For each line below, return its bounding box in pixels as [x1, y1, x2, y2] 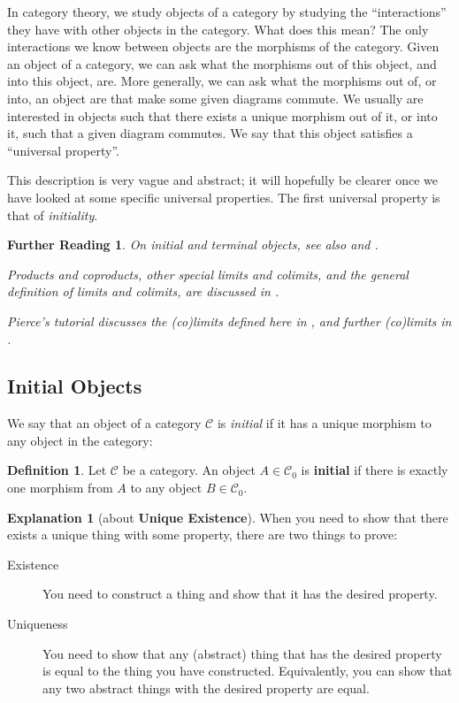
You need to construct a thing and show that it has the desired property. [42, 585, 438, 603]
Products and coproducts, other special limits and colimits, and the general [7, 264, 409, 283]
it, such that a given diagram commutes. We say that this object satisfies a [7, 124, 413, 142]
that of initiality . [7, 205, 98, 224]
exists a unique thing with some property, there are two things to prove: [7, 525, 398, 544]
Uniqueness [7, 615, 68, 633]
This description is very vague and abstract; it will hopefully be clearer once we [7, 171, 438, 189]
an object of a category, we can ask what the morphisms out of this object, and [7, 54, 437, 73]
